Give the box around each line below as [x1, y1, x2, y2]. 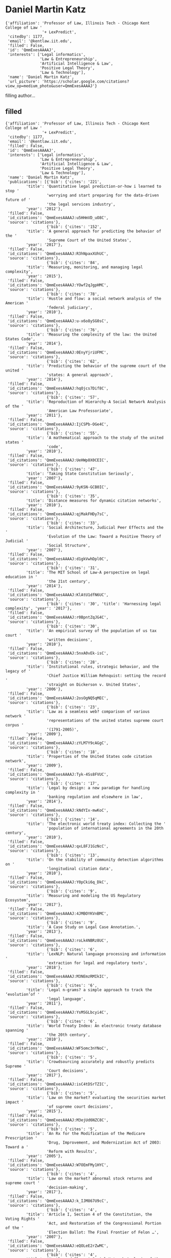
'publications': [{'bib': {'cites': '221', [7, 179, 102, 184]
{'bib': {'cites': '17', [46, 781, 100, 786]
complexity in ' [5, 790, 40, 795]
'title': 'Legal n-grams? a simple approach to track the [26, 987, 153, 992]
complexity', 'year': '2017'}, [5, 605, 72, 611]
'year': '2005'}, [26, 1153, 63, 1158]
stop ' [5, 188, 19, 193]
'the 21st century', [46, 579, 91, 584]
